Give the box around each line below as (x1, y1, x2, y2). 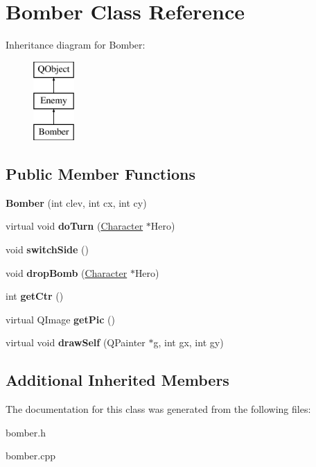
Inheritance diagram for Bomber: (6, 37, 146, 52)
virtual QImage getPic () (6, 312, 115, 326)
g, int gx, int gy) (153, 335, 224, 350)
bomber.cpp (6, 448, 56, 463)
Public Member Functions (6, 163, 195, 185)
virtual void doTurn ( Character (6, 219, 143, 233)
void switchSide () (6, 242, 89, 257)
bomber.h (6, 425, 46, 439)
